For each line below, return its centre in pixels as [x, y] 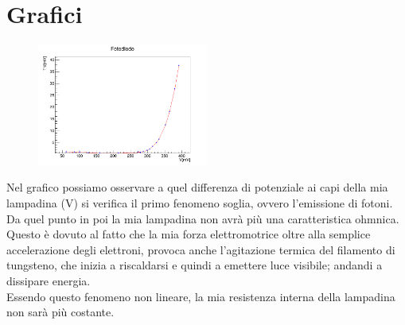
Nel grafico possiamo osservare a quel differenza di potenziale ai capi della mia [197, 187]
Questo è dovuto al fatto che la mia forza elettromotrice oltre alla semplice [189, 234]
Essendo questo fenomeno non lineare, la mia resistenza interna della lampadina [201, 296]
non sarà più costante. [60, 312]
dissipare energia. [49, 280]
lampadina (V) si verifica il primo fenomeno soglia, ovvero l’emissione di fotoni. [200, 203]
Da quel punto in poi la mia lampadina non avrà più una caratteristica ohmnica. [203, 218]
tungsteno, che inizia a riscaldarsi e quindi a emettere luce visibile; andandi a [195, 265]
